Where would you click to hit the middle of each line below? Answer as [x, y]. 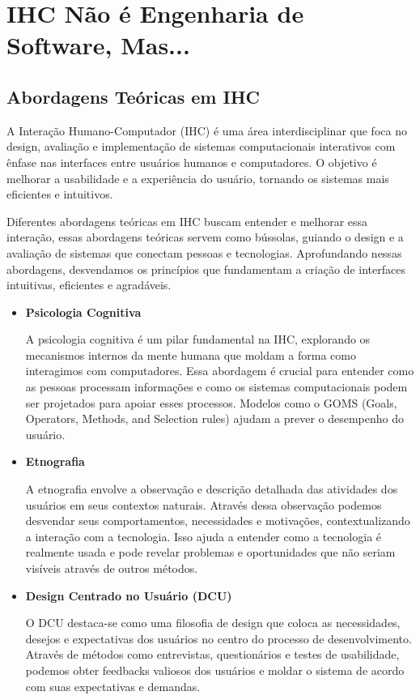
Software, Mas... [98, 45]
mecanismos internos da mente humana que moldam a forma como [191, 354]
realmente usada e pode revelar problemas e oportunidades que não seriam [210, 552]
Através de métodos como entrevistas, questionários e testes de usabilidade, [212, 654]
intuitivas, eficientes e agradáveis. [89, 285]
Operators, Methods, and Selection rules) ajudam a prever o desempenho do [214, 418]
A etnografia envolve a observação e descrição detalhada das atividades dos [212, 489]
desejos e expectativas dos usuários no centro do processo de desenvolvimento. [218, 638]
